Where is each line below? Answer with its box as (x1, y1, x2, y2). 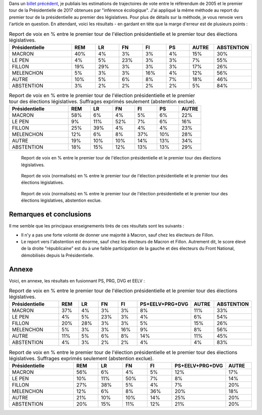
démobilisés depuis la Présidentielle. (21, 252, 94, 258)
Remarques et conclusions (9, 210, 92, 219)
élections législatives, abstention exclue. (21, 197, 102, 204)
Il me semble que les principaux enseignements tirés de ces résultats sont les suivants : (9, 223, 184, 229)
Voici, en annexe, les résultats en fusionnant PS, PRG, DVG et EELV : (9, 277, 145, 284)
